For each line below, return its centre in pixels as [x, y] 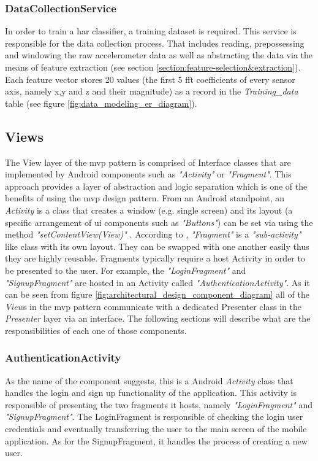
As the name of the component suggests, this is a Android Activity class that [149, 380]
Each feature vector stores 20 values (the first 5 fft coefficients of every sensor [150, 79]
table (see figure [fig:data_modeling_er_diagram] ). [101, 103]
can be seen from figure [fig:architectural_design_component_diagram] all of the [157, 294]
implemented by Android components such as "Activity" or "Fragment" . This [148, 174]
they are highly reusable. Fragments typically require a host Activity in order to [155, 258]
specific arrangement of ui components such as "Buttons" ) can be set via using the [159, 222]
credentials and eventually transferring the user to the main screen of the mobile [156, 429]
